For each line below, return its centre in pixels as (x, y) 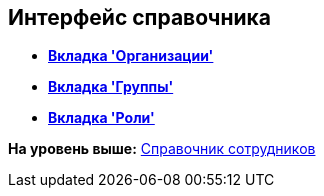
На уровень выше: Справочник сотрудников (162, 149)
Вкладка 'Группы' (111, 87)
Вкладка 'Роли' (101, 118)
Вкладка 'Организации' (131, 56)
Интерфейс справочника (140, 17)
